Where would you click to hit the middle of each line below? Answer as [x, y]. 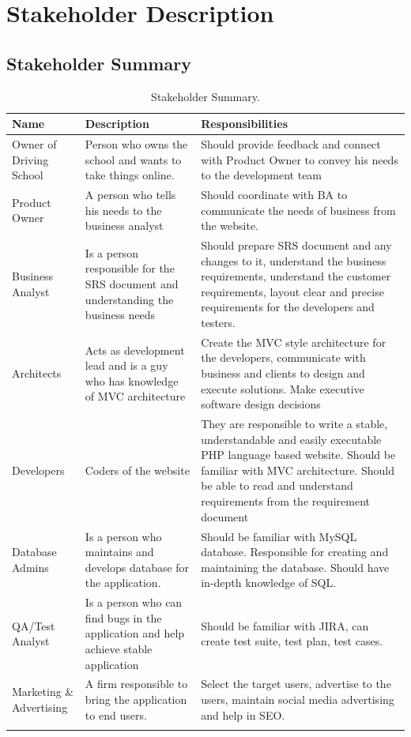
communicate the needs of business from [298, 210]
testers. [218, 323]
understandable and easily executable [291, 439]
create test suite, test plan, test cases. [292, 641]
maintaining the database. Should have [295, 567]
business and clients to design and [283, 373]
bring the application [136, 699]
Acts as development [135, 350]
